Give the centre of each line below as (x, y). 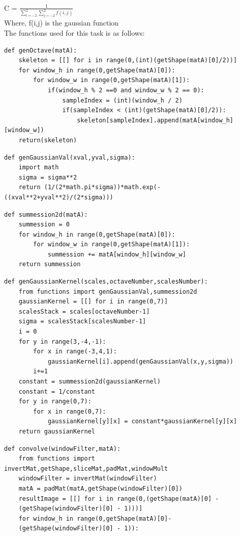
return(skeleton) (48, 140)
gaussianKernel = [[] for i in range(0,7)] (93, 302)
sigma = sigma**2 (48, 177)
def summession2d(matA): (46, 214)
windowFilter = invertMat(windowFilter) (88, 479)
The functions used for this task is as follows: (74, 33)
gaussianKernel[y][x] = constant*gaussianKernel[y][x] (142, 422)
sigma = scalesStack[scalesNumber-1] (82, 322)
